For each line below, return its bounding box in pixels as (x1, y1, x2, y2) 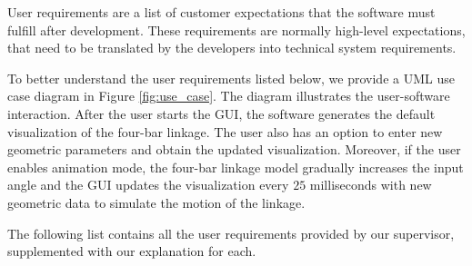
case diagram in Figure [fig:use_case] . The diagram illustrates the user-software (7, 86, 450, 105)
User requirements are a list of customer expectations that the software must (7, 3, 436, 21)
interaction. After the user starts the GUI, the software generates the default (7, 103, 436, 123)
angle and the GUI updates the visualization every (7, 175, 289, 194)
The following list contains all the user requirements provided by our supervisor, (7, 223, 455, 242)
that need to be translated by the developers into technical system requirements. (7, 38, 457, 57)
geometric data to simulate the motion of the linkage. (7, 192, 306, 212)
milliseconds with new (309, 175, 432, 194)
